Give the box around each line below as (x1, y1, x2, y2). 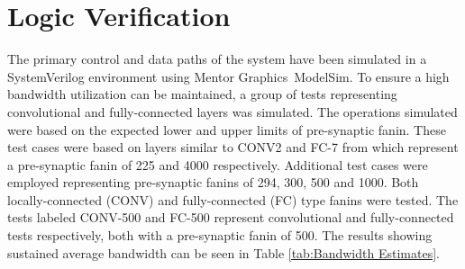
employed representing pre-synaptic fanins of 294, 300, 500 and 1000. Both (7, 173, 419, 192)
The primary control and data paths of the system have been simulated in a (7, 49, 427, 68)
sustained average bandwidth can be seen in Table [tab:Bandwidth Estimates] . (7, 243, 440, 262)
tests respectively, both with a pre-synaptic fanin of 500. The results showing (7, 226, 433, 245)
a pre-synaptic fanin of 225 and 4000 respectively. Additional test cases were (7, 155, 428, 174)
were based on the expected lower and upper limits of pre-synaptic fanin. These (7, 120, 446, 139)
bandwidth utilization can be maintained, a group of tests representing (7, 85, 397, 103)
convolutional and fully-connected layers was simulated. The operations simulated (7, 102, 458, 121)
